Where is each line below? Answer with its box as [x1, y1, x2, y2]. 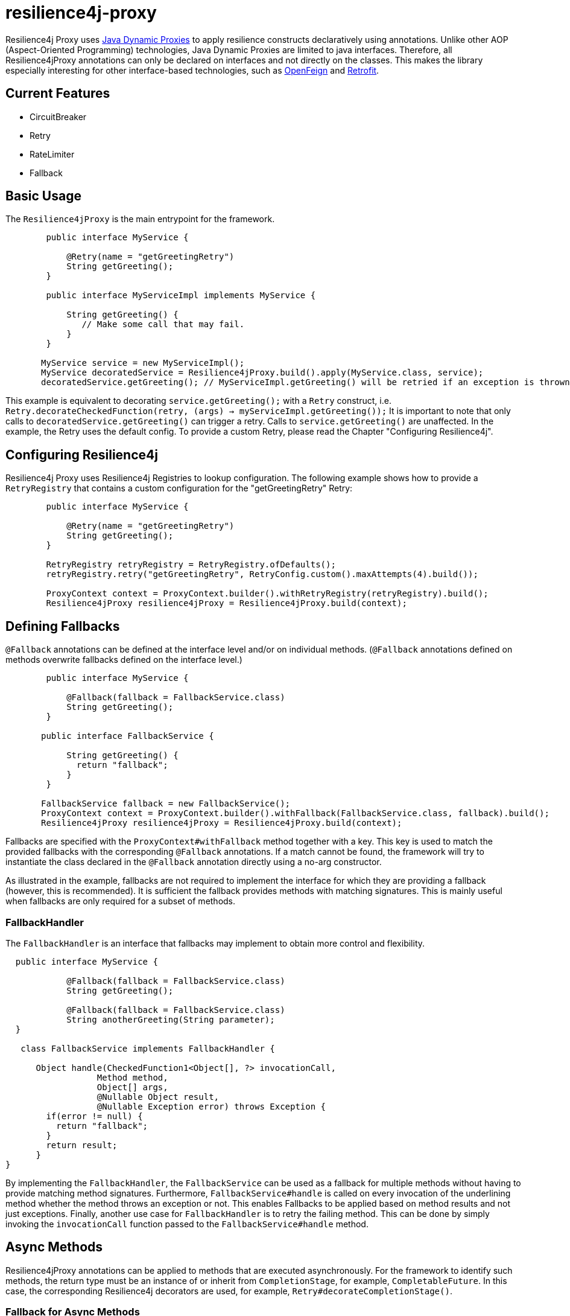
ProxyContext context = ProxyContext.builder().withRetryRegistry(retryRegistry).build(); [46, 589, 489, 599]
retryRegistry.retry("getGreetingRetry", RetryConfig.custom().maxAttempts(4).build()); [46, 569, 478, 580]
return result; [46, 1140, 118, 1150]
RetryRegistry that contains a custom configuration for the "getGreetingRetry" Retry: [5, 483, 353, 494]
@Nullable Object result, [97, 1091, 220, 1102]
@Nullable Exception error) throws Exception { [97, 1101, 326, 1111]
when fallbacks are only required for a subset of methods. [5, 896, 236, 907]
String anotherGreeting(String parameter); [66, 1014, 275, 1024]
